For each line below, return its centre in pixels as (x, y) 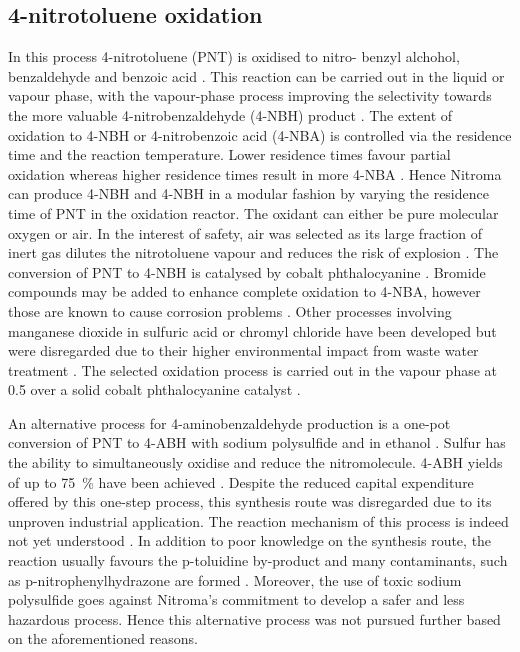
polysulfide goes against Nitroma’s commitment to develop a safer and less (236, 599)
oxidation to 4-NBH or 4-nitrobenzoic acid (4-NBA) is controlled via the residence (260, 134)
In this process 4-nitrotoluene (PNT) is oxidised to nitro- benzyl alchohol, (234, 56)
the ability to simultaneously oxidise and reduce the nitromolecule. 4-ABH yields (255, 462)
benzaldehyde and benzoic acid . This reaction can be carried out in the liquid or (256, 75)
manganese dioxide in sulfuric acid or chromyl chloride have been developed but (252, 330)
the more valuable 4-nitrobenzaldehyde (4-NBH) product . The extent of (230, 114)
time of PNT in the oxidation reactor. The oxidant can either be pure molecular (253, 212)
